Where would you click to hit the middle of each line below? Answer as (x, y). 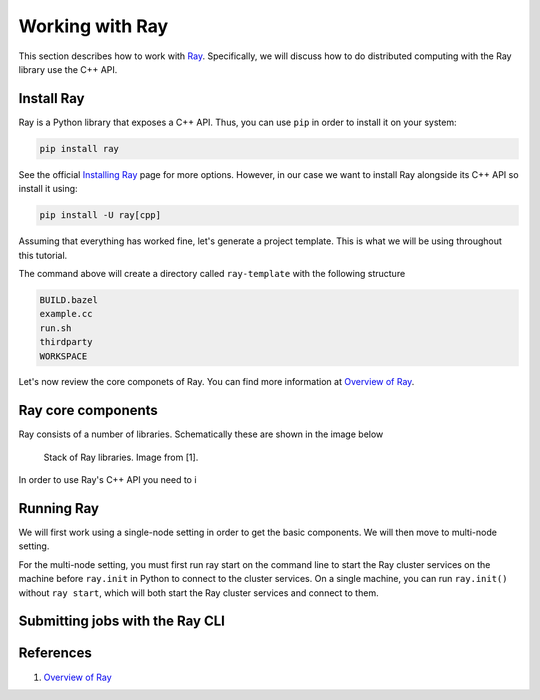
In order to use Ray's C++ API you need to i (107, 480)
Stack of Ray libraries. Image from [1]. (121, 457)
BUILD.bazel (69, 299)
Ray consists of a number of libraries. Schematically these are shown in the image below (201, 434)
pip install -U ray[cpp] (100, 215)
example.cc (66, 314)
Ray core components (88, 410)
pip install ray (79, 148)
